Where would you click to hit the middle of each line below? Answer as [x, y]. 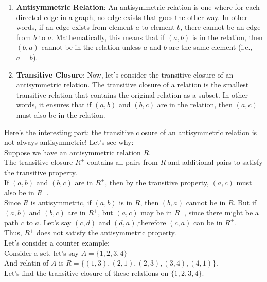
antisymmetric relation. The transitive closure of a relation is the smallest [132, 84]
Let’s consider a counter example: [57, 243]
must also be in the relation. [61, 114]
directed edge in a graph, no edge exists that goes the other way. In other [132, 17]
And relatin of [26, 263]
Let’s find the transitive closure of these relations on [86, 272]
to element [158, 27]
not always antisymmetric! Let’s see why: [69, 142]
